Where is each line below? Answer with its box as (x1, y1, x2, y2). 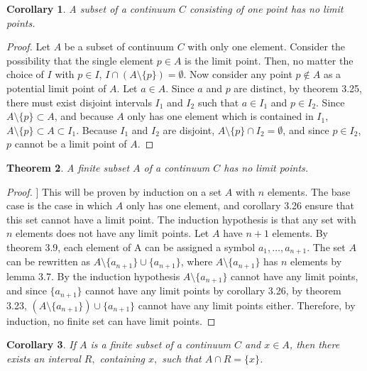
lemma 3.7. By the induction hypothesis (6, 268, 180, 283)
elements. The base (267, 184, 351, 199)
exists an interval (6, 350, 81, 365)
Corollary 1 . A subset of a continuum (6, 1, 175, 16)
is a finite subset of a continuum (90, 337, 231, 352)
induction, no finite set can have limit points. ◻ (6, 313, 216, 328)
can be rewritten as (6, 254, 90, 269)
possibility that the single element (6, 52, 154, 67)
